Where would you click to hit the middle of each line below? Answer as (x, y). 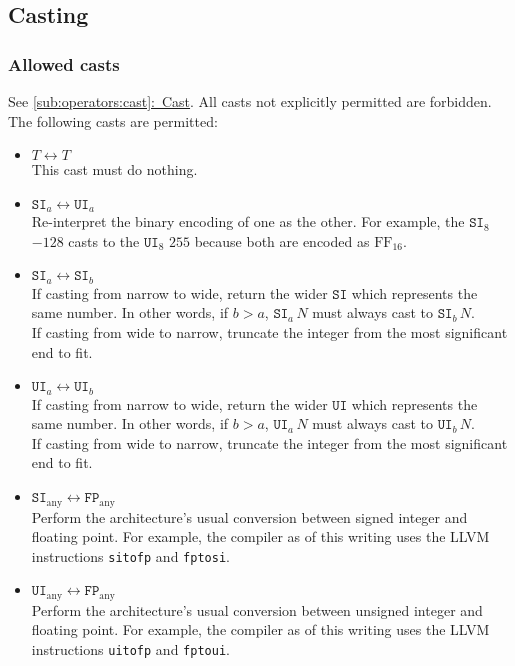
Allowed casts (64, 63)
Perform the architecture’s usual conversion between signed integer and (249, 516)
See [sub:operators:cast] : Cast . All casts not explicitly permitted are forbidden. (250, 101)
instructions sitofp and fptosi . (130, 555)
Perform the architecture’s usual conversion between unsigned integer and (257, 609)
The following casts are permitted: (113, 120)
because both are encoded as (282, 240)
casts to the (104, 240)
